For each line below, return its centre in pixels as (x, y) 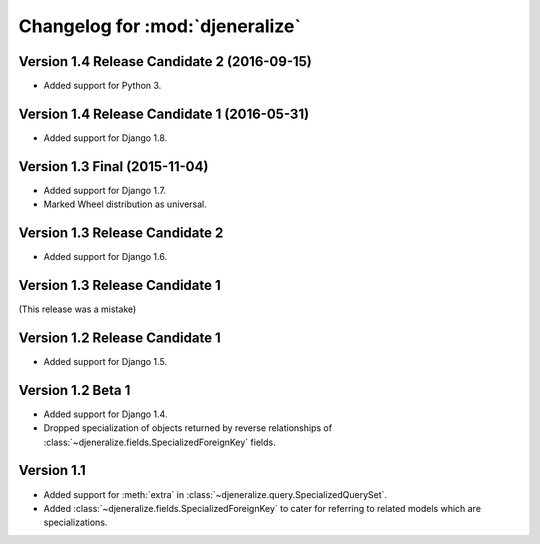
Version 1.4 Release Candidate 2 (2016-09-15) (165, 61)
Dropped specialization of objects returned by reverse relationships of (188, 428)
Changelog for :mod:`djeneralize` (160, 26)
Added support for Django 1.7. (105, 190)
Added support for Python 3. (102, 86)
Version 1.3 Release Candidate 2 (121, 233)
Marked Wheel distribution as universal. (125, 204)
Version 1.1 (52, 470)
